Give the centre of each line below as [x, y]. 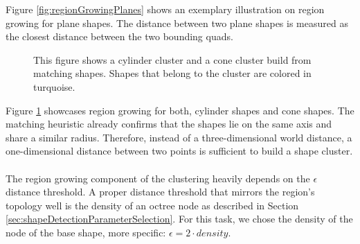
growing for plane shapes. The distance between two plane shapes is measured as [177, 23]
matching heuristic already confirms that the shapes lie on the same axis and [169, 124]
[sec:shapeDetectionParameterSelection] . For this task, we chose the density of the [179, 219]
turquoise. [54, 86]
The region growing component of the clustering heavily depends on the [158, 178]
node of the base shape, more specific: [86, 232]
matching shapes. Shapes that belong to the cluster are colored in [172, 73]
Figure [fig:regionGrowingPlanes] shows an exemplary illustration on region [165, 9]
